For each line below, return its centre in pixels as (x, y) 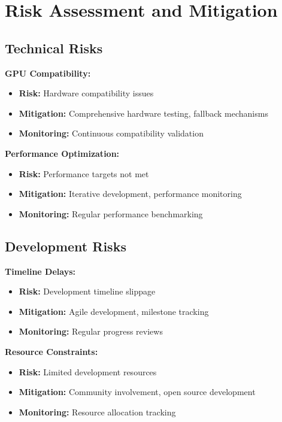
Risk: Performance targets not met (84, 173)
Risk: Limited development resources (88, 371)
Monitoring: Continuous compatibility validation (111, 133)
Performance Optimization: (62, 153)
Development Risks (66, 246)
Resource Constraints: (51, 351)
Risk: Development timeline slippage (87, 291)
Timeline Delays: (40, 271)
